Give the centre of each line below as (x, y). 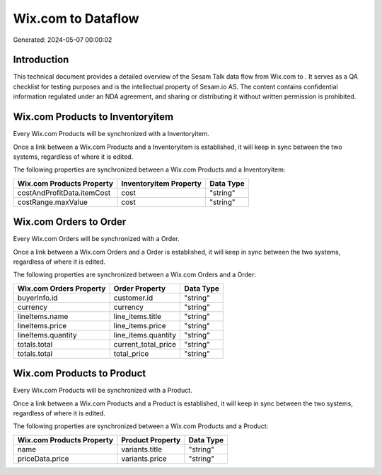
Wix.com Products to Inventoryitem (93, 117)
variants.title (142, 449)
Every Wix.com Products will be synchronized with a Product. (103, 391)
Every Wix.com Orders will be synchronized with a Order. (96, 239)
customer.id (133, 298)
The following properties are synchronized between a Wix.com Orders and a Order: (134, 275)
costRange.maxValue (53, 202)
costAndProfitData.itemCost (64, 193)
